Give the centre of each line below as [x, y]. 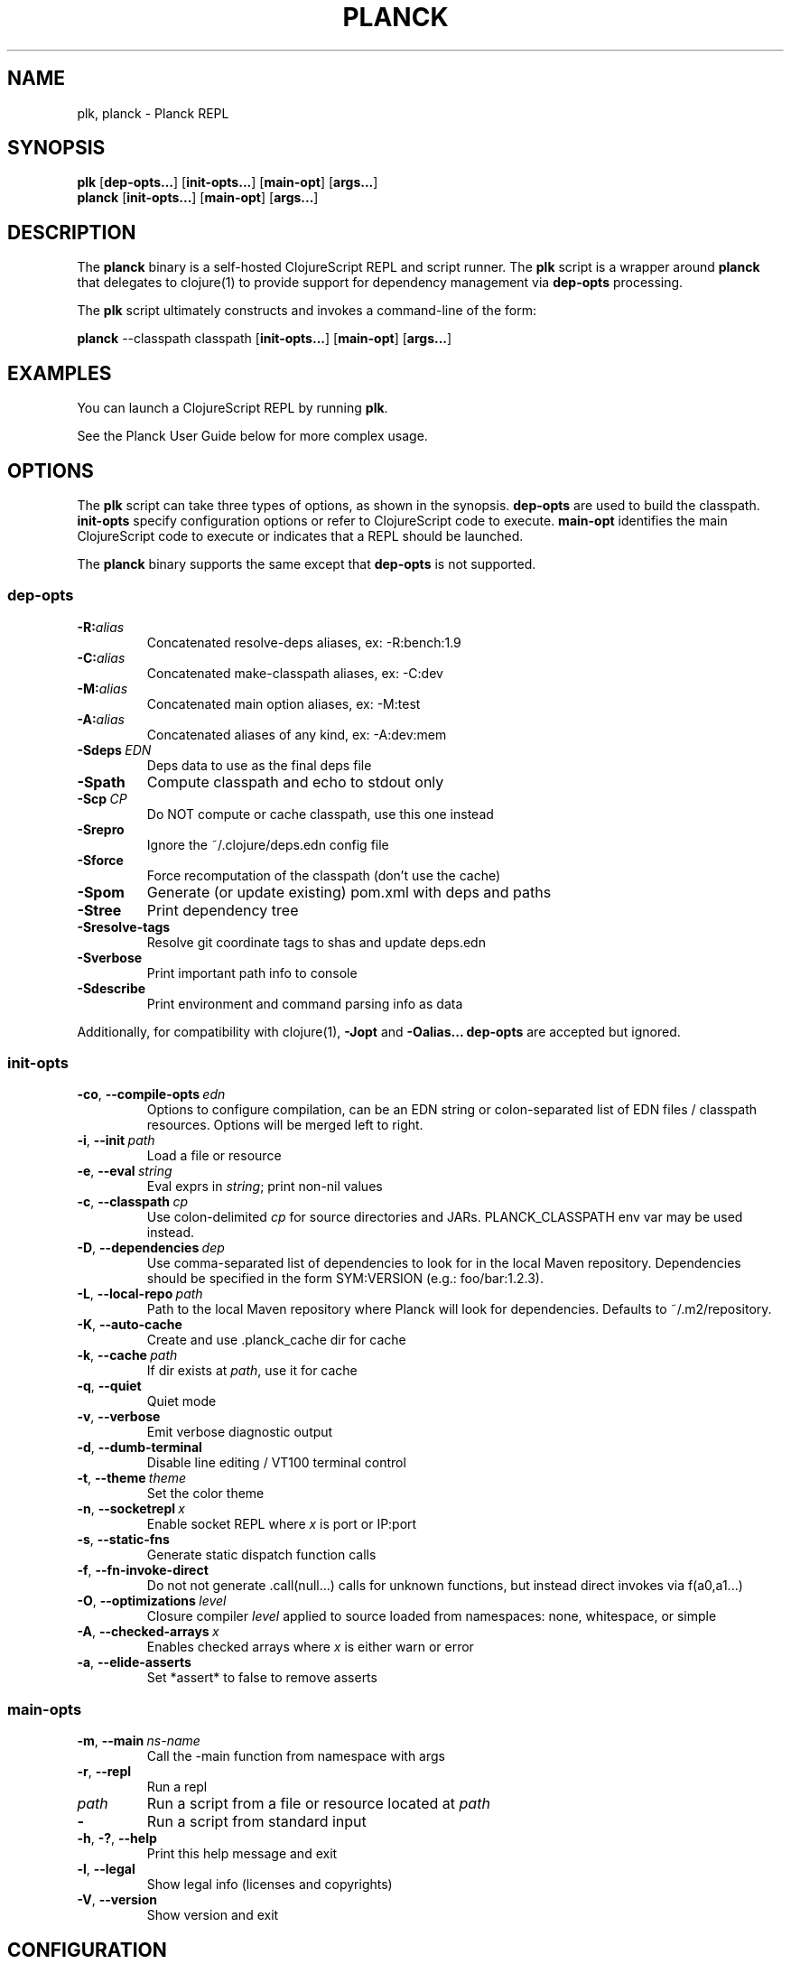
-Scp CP [102, 798]
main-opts [45, 1709]
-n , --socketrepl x [131, 1509]
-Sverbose [110, 957]
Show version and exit [213, 1915]
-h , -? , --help [117, 1838]
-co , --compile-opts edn [151, 1094]
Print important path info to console [252, 973]
